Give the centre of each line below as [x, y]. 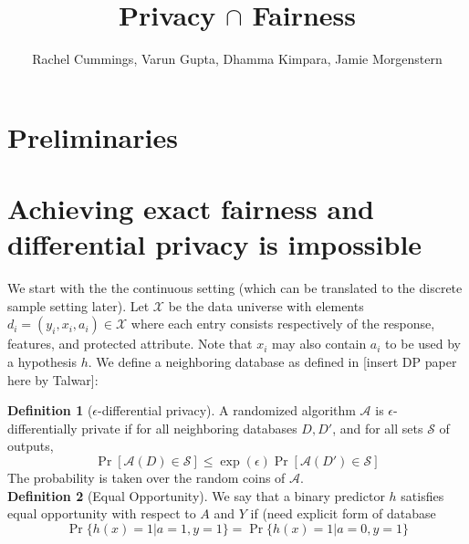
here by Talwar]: [53, 379]
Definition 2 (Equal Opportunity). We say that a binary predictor [196, 495]
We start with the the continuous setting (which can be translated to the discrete [235, 288]
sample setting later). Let [78, 305]
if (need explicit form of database [343, 513]
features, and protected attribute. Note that [130, 344]
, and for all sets [378, 428]
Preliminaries [93, 136]
